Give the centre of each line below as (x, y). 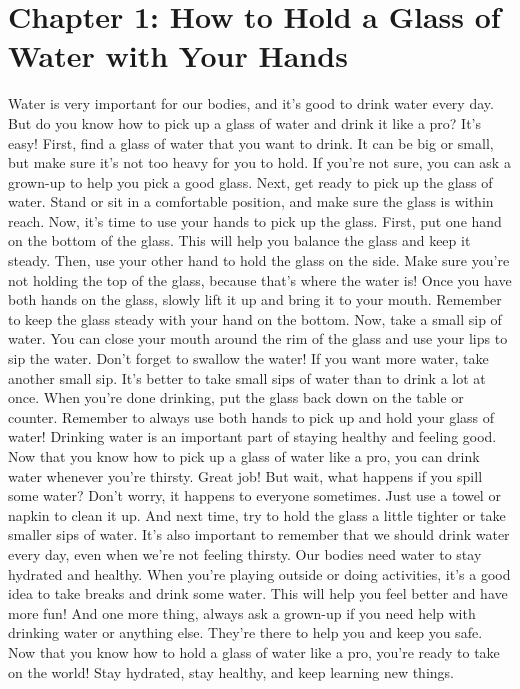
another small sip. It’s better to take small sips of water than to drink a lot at (247, 377)
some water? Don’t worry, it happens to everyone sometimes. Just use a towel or (254, 495)
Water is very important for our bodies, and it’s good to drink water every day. (251, 103)
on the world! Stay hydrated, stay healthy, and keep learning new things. (231, 671)
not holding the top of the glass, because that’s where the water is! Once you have (260, 279)
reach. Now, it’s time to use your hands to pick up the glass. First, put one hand (255, 220)
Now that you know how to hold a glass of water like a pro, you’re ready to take (254, 651)
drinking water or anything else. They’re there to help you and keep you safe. (245, 632)
